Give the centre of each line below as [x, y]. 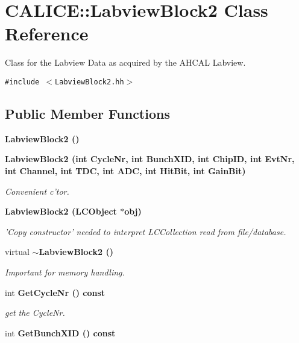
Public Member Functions [87, 113]
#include [22, 82]
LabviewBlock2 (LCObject [61, 211]
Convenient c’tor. [37, 191]
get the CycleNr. [35, 313]
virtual [17, 252]
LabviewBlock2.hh [90, 82]
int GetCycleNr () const [55, 292]
